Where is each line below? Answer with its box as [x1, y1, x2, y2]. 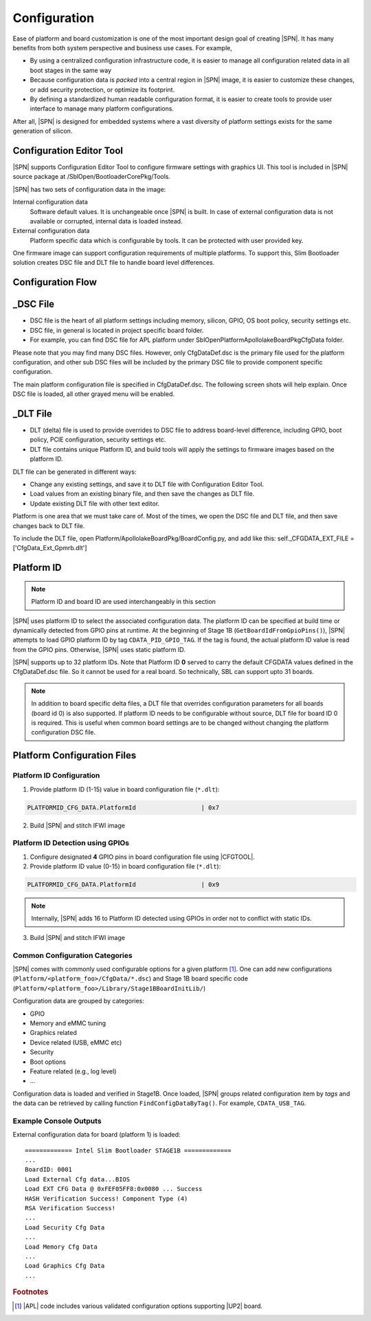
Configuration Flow [12, 276, 98, 288]
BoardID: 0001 [25, 1166, 72, 1174]
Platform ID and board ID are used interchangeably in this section [31, 598, 216, 606]
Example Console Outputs [12, 1116, 102, 1126]
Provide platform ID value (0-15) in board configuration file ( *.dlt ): [30, 862, 221, 871]
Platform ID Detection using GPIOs [12, 838, 130, 848]
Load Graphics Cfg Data [25, 1262, 105, 1270]
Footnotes [12, 1287, 49, 1297]
